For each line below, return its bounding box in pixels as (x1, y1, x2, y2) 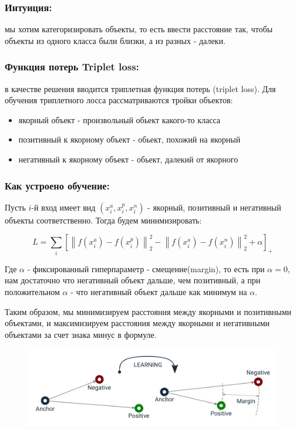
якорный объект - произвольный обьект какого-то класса (18, 113, 221, 126)
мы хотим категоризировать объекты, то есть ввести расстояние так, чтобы (5, 23, 273, 35)
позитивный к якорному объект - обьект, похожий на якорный (18, 133, 241, 145)
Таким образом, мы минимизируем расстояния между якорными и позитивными (5, 305, 292, 317)
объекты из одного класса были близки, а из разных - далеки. (5, 34, 226, 46)
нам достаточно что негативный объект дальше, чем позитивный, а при (5, 274, 261, 286)
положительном (5, 285, 60, 297)
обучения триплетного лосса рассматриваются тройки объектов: (5, 94, 233, 106)
